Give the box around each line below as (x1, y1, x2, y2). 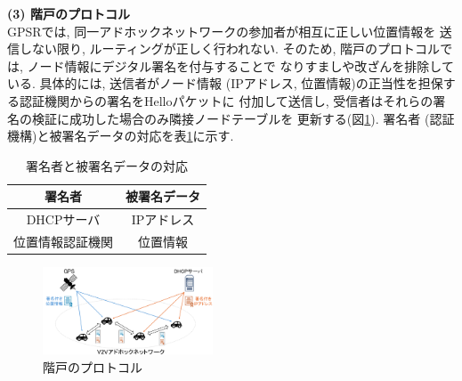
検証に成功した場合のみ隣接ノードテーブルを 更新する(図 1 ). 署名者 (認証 (31, 109, 455, 127)
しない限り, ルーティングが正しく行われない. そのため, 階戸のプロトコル (19, 39, 441, 58)
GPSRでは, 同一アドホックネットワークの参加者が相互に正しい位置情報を (7, 21, 436, 40)
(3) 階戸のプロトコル (7, 4, 130, 22)
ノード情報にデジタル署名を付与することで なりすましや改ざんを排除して (27, 56, 454, 75)
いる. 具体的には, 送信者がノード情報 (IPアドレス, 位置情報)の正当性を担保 (7, 74, 443, 93)
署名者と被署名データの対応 (26, 156, 188, 174)
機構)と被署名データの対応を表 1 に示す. (7, 126, 234, 145)
